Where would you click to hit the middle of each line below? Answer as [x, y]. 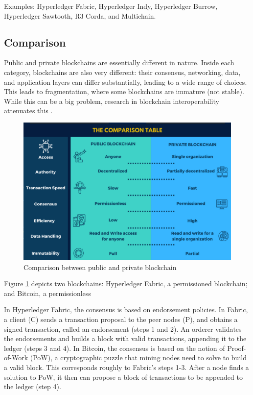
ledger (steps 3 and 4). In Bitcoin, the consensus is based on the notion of [115, 348]
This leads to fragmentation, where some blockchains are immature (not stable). [124, 91]
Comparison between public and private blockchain [100, 267]
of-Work [16, 358]
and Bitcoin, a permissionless [47, 293]
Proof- [237, 348]
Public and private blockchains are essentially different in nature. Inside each [119, 62]
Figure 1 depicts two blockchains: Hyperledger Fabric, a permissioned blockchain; [126, 284]
